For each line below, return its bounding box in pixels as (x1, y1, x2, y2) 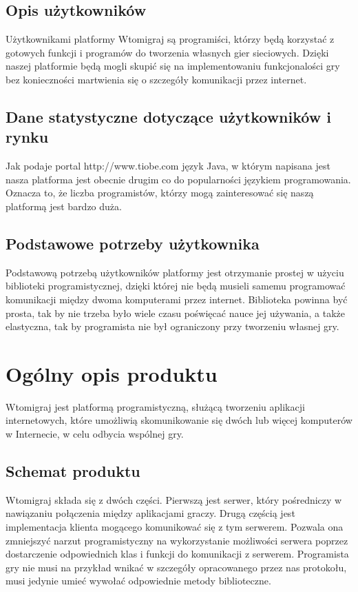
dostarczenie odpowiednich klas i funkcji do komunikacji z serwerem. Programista (6, 547, 349, 561)
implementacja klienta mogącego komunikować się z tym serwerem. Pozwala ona (6, 520, 344, 534)
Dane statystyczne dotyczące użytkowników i (6, 105, 331, 127)
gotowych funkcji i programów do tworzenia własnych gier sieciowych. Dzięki (6, 45, 329, 59)
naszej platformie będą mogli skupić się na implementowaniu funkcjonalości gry (6, 59, 340, 73)
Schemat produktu (6, 460, 140, 482)
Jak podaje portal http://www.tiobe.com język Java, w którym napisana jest (6, 159, 330, 173)
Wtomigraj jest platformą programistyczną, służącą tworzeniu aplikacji (6, 399, 305, 414)
